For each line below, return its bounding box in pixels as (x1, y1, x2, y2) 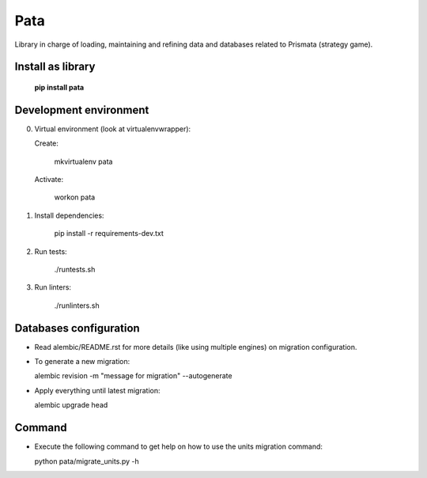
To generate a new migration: (34, 357, 130, 366)
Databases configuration (14, 321, 140, 335)
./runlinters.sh (54, 301, 100, 310)
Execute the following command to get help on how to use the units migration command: (34, 442, 323, 451)
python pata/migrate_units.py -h (34, 456, 139, 466)
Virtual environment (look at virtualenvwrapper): (34, 123, 191, 134)
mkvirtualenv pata (54, 157, 113, 166)
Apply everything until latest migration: (34, 385, 161, 395)
